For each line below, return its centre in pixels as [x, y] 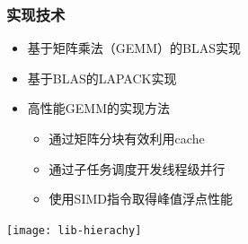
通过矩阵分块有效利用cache [127, 138]
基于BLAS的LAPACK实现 [102, 78]
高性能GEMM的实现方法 [98, 108]
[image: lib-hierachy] [74, 230]
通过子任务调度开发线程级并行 [137, 168]
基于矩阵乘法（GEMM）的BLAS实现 [134, 48]
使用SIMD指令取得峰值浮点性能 [141, 199]
